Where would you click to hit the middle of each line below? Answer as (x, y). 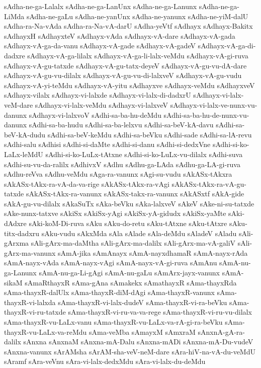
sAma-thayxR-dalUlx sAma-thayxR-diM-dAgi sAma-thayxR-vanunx (109, 292)
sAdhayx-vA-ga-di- (227, 46)
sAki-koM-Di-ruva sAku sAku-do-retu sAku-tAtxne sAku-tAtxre (128, 223)
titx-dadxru (22, 233)
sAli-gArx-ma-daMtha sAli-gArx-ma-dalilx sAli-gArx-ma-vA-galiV (133, 243)
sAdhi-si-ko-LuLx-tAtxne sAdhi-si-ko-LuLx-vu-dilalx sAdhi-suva (144, 154)
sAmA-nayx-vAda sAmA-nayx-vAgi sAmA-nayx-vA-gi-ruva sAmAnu (111, 263)
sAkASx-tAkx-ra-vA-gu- (209, 183)
